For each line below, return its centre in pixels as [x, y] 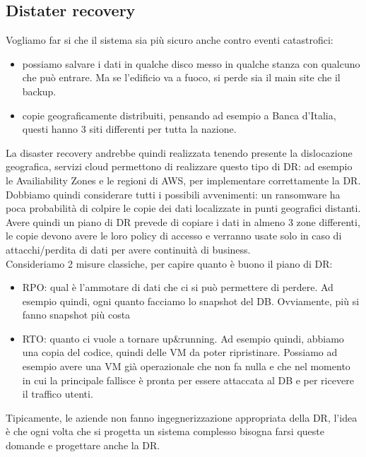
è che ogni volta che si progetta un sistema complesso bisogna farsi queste [165, 431]
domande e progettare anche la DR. [83, 445]
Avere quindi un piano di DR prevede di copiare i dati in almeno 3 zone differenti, [183, 221]
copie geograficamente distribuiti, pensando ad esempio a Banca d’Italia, [179, 115]
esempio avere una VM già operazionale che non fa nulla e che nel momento [186, 366]
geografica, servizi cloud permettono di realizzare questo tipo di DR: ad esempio [179, 166]
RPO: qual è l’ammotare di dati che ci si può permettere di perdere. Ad [178, 287]
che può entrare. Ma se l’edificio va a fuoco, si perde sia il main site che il [181, 77]
